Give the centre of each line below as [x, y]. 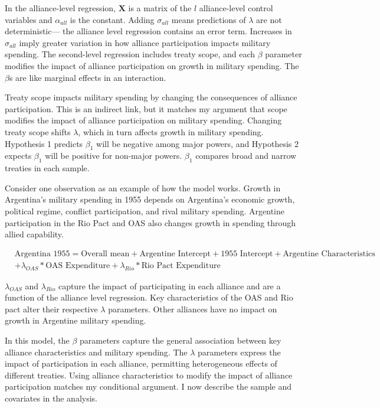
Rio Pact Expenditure [181, 265]
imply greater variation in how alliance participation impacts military [145, 42]
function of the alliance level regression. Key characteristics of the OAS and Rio [149, 297]
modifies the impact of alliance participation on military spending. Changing [143, 120]
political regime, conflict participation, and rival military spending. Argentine [145, 210]
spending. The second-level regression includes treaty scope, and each [130, 54]
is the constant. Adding [112, 19]
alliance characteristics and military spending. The [96, 352]
